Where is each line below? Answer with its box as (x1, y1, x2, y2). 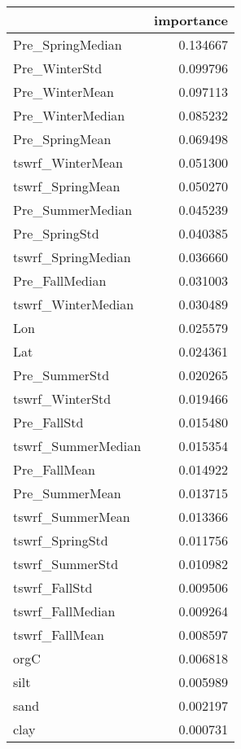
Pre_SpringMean (13, 129, 112, 148)
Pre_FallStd (13, 413, 84, 431)
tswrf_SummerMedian (13, 436, 142, 455)
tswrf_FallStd (13, 578, 93, 597)
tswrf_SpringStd (13, 531, 108, 550)
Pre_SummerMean (13, 484, 121, 502)
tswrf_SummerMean (13, 507, 130, 526)
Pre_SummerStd (13, 366, 110, 384)
